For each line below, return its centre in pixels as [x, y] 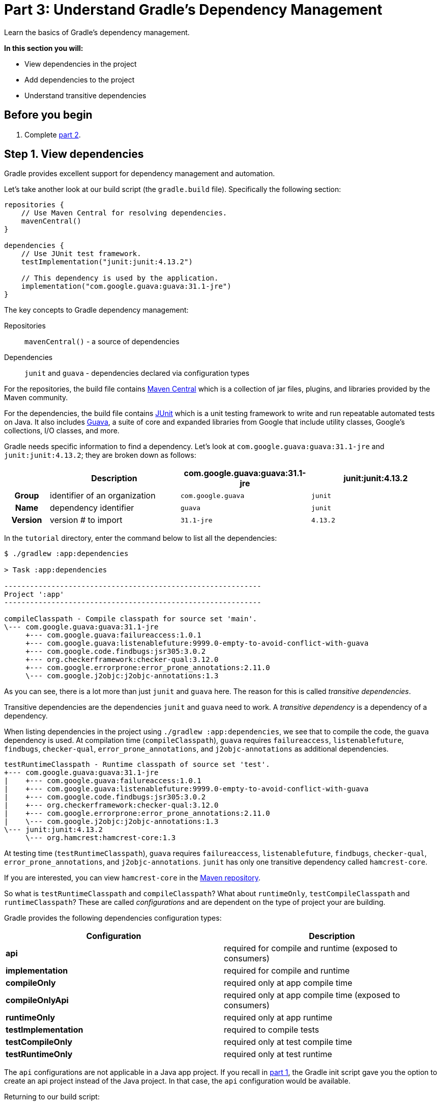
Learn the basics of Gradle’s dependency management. [97, 32]
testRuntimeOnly [39, 1054]
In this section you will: [44, 48]
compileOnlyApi [37, 1000]
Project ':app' [34, 595]
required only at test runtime [278, 1054]
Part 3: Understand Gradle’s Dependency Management [193, 10]
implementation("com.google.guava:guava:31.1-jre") [126, 286]
